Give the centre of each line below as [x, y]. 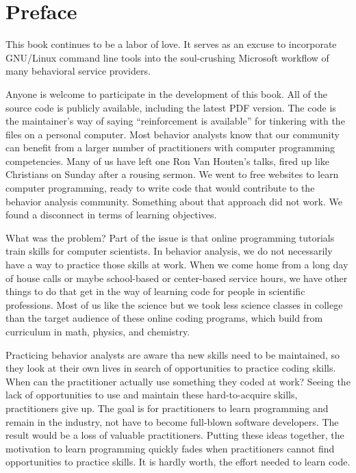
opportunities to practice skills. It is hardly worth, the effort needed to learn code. [178, 462]
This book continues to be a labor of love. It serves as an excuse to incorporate [171, 44]
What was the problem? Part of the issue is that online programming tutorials [170, 237]
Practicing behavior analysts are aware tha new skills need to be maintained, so [173, 354]
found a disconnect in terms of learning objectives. [111, 215]
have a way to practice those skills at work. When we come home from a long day [177, 265]
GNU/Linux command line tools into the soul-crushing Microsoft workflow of [167, 57]
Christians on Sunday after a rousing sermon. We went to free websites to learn [172, 174]
